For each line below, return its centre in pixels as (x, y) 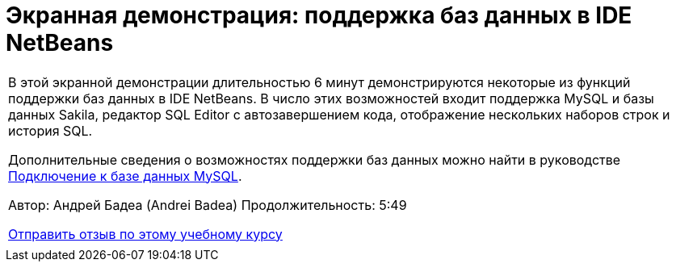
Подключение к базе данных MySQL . (125, 176)
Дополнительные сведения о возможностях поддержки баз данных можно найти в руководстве (315, 159)
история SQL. (50, 130)
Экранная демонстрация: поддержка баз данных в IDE (319, 15)
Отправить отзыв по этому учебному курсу (145, 234)
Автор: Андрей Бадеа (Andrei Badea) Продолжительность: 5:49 (208, 205)
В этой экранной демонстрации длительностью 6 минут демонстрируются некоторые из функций (319, 82)
